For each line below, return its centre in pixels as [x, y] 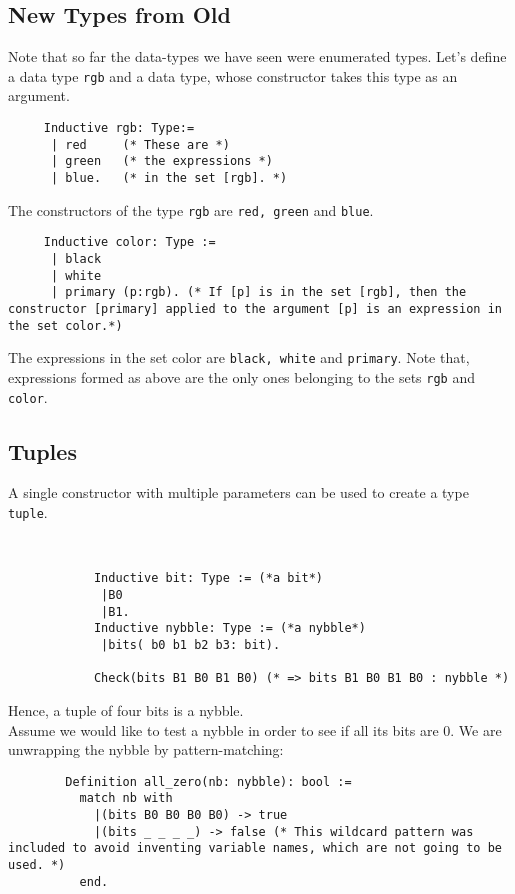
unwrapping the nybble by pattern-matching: [146, 749]
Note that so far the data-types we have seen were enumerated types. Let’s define [257, 56]
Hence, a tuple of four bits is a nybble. [126, 709]
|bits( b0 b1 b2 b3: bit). [191, 644]
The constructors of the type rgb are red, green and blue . [191, 209]
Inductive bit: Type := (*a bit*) [208, 578]
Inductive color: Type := [129, 242]
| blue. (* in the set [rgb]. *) [169, 178]
